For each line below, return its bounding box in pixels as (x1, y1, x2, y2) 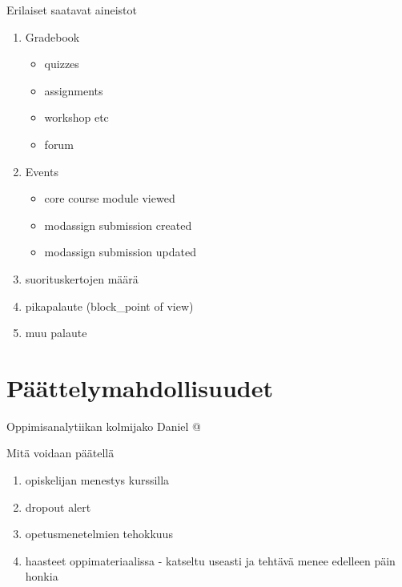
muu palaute (25, 324, 87, 341)
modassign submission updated (44, 243, 196, 260)
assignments (44, 82, 103, 99)
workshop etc (44, 109, 109, 126)
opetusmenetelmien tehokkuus (25, 525, 173, 542)
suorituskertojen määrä (25, 270, 139, 287)
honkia (25, 568, 58, 585)
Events (25, 163, 58, 179)
